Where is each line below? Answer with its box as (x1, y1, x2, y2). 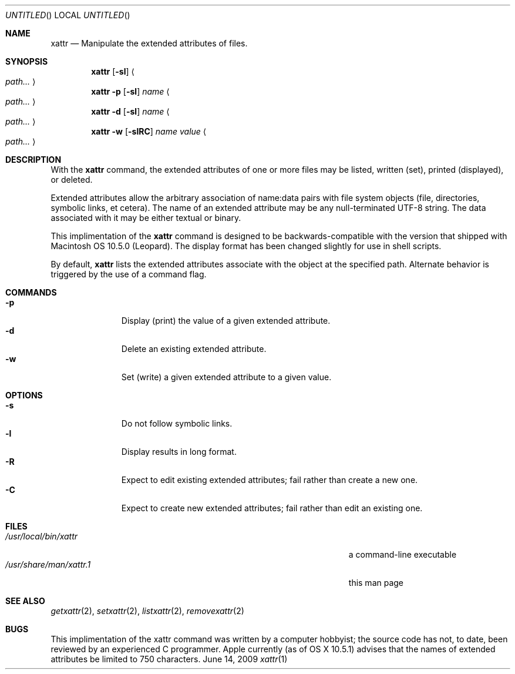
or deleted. (51, 175, 93, 185)
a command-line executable (348, 549, 457, 559)
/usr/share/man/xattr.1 (5, 559, 91, 569)
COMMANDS (5, 287, 57, 297)
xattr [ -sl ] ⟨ (91, 66, 134, 76)
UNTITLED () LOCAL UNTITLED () (5, 10, 130, 20)
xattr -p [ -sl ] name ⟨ (91, 86, 170, 96)
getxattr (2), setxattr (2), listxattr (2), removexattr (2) (51, 606, 244, 616)
